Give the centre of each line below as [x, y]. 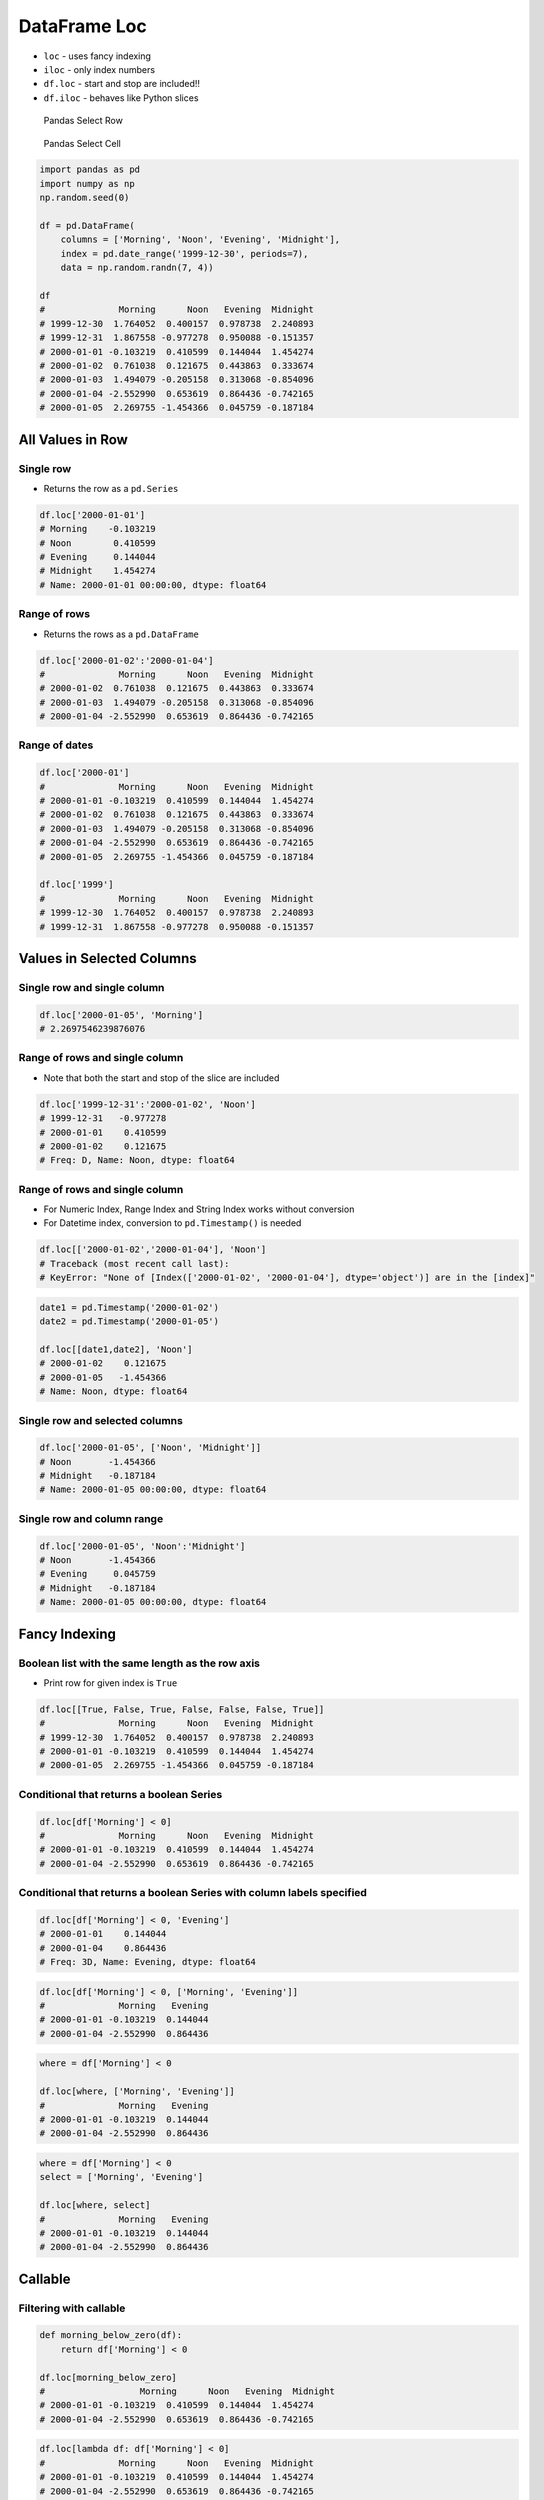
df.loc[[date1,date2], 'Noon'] [116, 1349]
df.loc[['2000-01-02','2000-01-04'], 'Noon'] [153, 1249]
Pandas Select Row [83, 121]
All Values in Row [73, 439]
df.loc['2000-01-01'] [92, 514]
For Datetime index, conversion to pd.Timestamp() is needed [172, 1223]
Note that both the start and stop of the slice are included [161, 1077]
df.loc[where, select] [95, 2205]
